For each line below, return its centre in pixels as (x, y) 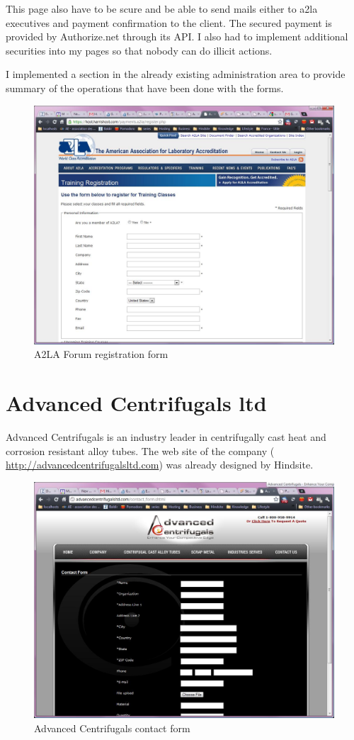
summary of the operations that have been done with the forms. (145, 88)
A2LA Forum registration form (101, 354)
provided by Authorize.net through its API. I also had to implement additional (177, 37)
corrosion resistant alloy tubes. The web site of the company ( (140, 450)
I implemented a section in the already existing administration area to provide (176, 74)
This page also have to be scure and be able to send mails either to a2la (162, 9)
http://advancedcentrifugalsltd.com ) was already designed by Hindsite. (160, 465)
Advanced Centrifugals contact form (112, 728)
